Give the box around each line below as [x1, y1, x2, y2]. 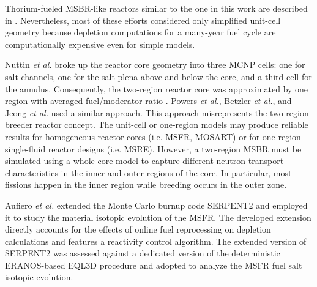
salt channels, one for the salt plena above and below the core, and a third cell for [5, 70, 312, 83]
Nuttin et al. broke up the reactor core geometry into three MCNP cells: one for [5, 58, 305, 71]
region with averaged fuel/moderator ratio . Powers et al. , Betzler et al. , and [5, 94, 292, 107]
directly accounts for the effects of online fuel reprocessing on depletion [5, 223, 271, 236]
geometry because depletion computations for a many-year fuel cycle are [5, 26, 276, 39]
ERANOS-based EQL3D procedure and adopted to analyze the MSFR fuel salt [5, 258, 302, 271]
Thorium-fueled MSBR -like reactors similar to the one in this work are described [5, 2, 308, 14]
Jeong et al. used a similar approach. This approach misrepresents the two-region [5, 106, 309, 119]
